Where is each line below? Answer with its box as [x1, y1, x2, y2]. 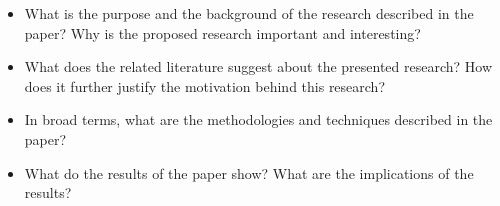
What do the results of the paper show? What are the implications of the [24, 162, 474, 183]
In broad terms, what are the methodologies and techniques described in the [24, 109, 493, 130]
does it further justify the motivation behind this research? [24, 75, 386, 96]
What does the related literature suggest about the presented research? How [24, 56, 493, 77]
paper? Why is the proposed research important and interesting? [24, 22, 421, 43]
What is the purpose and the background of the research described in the [24, 3, 474, 23]
